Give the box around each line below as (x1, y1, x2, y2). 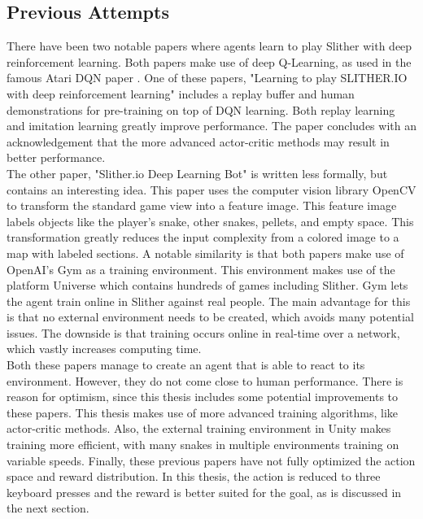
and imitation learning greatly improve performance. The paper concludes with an (7, 117, 416, 134)
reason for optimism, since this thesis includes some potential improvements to (7, 388, 399, 405)
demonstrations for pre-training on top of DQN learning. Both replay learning (7, 101, 395, 118)
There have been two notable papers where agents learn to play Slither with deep (7, 37, 412, 55)
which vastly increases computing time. (7, 340, 202, 357)
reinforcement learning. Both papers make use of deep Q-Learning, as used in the (7, 53, 412, 70)
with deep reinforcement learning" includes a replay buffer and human (7, 85, 355, 102)
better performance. (7, 149, 106, 166)
